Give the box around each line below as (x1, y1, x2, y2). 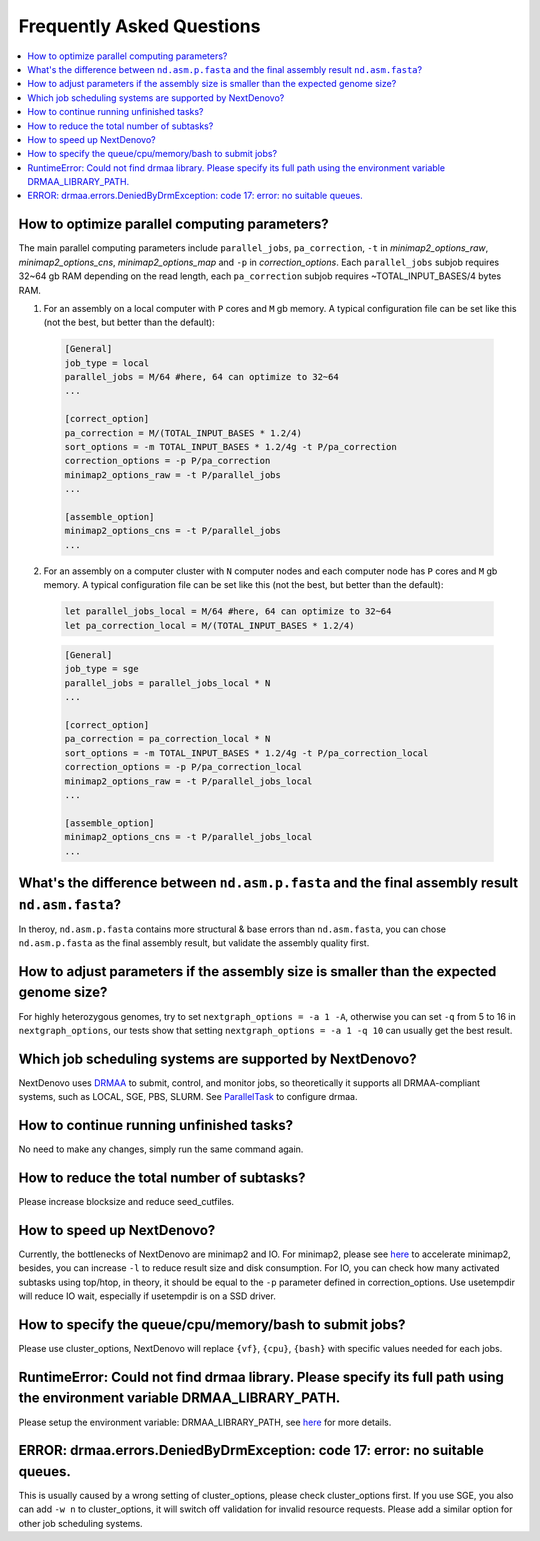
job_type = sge (64, 663, 139, 675)
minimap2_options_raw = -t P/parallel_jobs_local (64, 775, 313, 787)
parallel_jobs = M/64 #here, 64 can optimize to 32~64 (64, 371, 339, 383)
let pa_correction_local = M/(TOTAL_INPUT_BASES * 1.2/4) (64, 620, 355, 631)
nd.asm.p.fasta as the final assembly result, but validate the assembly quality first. (18, 937, 370, 949)
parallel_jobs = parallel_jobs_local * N (64, 677, 271, 689)
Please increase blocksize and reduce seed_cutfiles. (18, 1196, 235, 1208)
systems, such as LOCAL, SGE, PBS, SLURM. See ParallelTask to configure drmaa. (18, 1091, 358, 1103)
